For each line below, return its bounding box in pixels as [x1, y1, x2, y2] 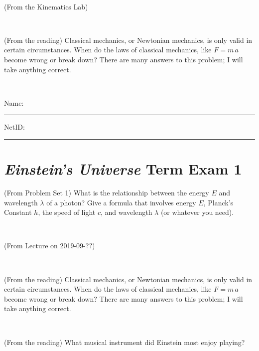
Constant [4, 207, 32, 217]
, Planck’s [203, 197, 234, 207]
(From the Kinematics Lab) [4, 1, 88, 11]
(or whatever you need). [160, 207, 234, 217]
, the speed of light [38, 207, 96, 217]
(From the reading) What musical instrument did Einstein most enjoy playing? [4, 337, 245, 347]
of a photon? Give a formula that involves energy [46, 197, 196, 207]
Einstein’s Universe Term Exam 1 [4, 159, 242, 179]
